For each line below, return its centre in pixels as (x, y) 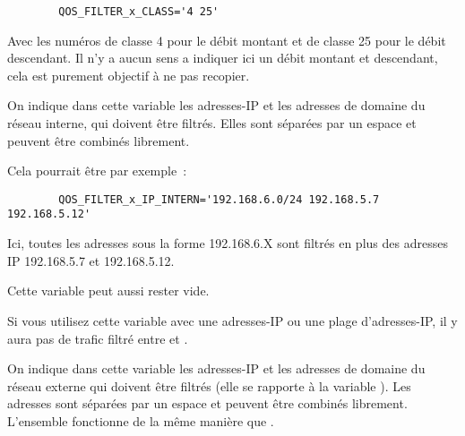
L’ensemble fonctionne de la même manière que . (141, 420)
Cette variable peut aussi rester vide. (108, 291)
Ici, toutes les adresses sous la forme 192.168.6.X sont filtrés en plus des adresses (228, 243)
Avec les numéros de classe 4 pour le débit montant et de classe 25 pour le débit (227, 40)
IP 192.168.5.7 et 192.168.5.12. (91, 260)
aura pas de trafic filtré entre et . (98, 338)
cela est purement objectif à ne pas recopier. (129, 75)
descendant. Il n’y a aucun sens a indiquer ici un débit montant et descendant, (223, 58)
